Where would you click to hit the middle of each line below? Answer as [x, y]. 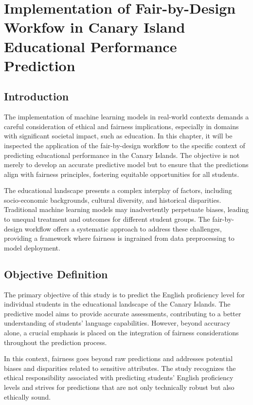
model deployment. [32, 247]
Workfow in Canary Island [95, 27]
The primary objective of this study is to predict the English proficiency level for [124, 294]
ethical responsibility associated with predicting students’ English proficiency [119, 377]
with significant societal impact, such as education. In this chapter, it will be [118, 136]
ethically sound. [27, 396]
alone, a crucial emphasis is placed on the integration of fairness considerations [121, 333]
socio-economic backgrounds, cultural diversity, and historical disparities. [113, 200]
